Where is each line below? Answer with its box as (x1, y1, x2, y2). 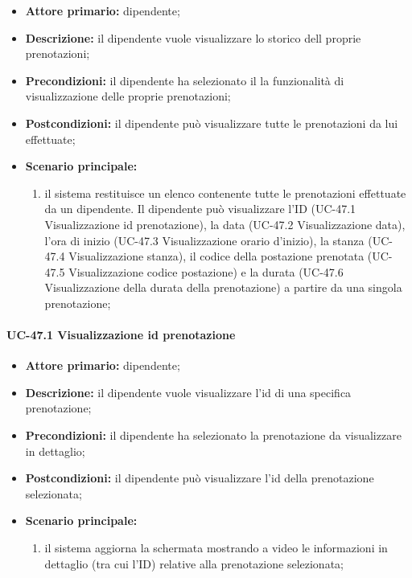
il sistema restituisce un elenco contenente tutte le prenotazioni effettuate (44, 184, 406, 201)
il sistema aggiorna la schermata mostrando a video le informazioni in (44, 539, 388, 556)
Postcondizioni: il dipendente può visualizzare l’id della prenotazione (25, 469, 374, 486)
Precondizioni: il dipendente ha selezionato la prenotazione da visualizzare (25, 427, 402, 444)
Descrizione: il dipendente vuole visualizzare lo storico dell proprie (25, 29, 361, 46)
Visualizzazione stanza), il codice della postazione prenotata (68, 248, 365, 264)
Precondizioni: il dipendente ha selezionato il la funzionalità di (25, 72, 344, 88)
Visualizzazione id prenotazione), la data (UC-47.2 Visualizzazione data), (44, 215, 406, 232)
